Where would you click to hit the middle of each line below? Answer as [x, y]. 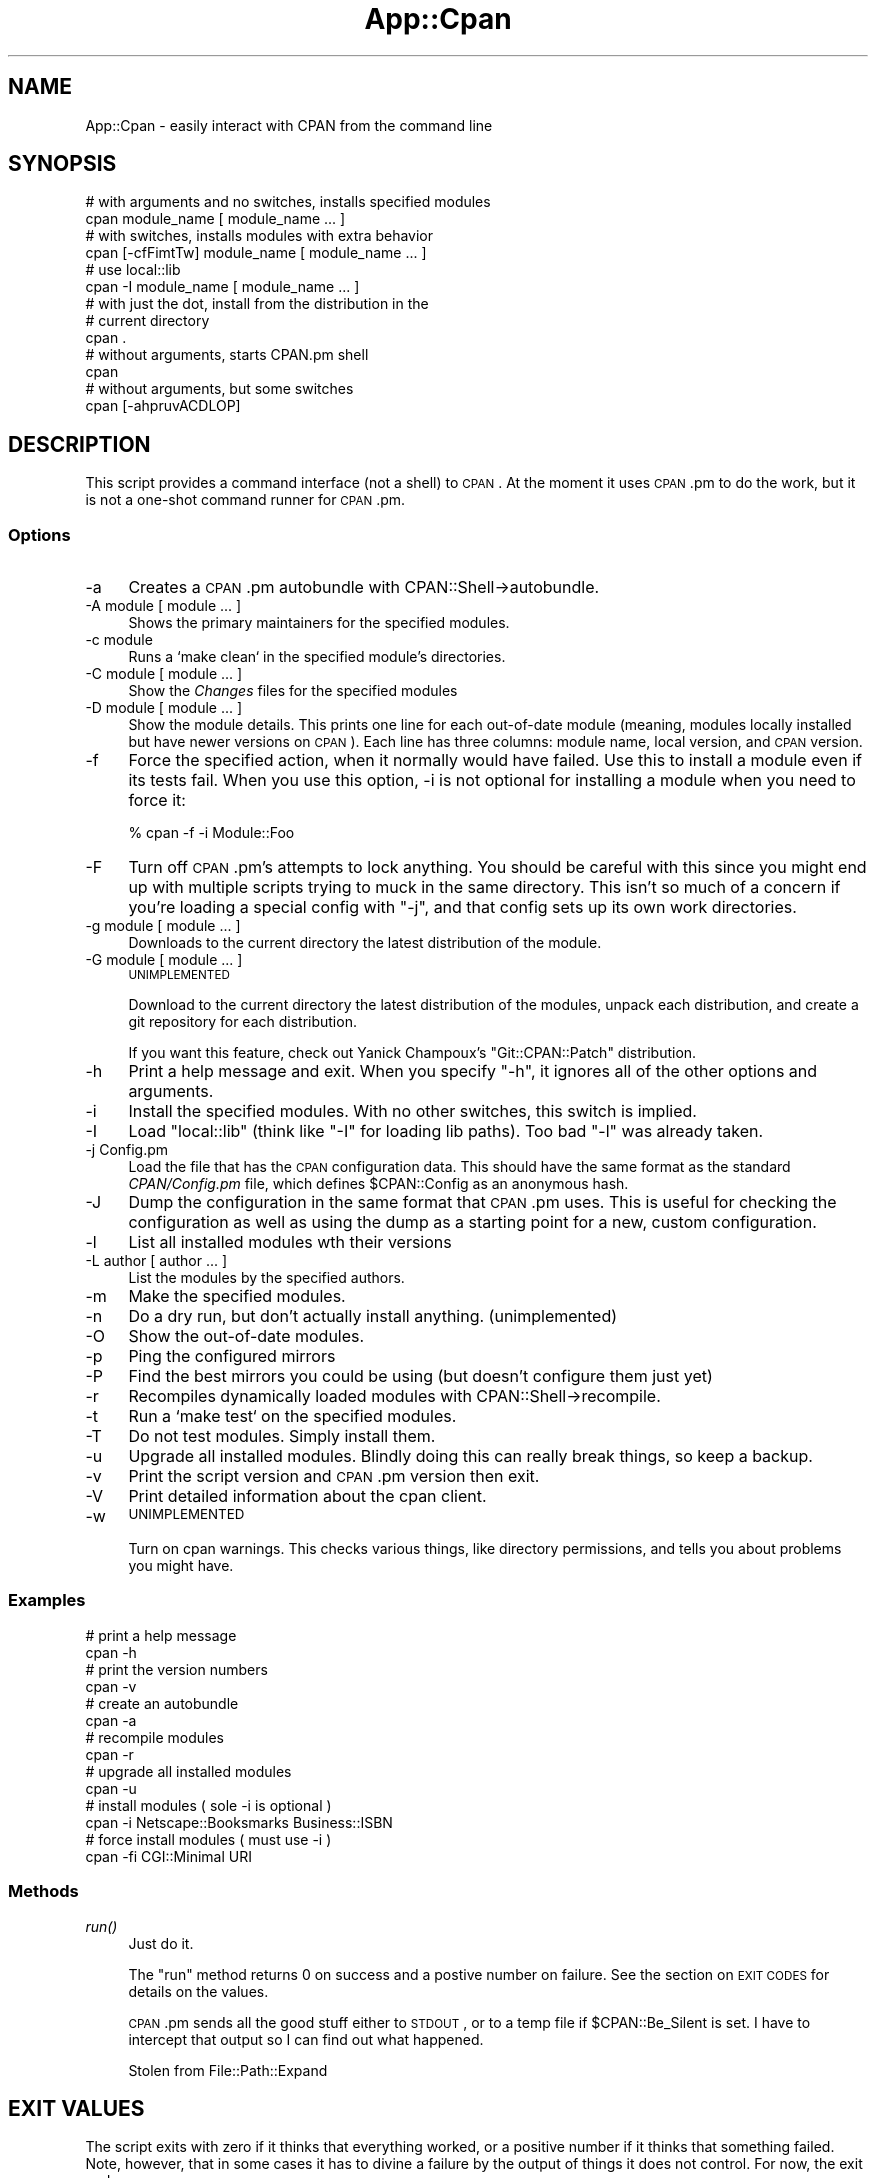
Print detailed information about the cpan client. [307, 1496]
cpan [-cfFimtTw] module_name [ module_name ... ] [256, 253]
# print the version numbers [176, 1669]
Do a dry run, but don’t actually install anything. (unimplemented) [373, 1316]
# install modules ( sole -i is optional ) [208, 1805]
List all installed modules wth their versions [290, 1242]
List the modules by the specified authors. [266, 1278]
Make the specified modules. [237, 1296]
